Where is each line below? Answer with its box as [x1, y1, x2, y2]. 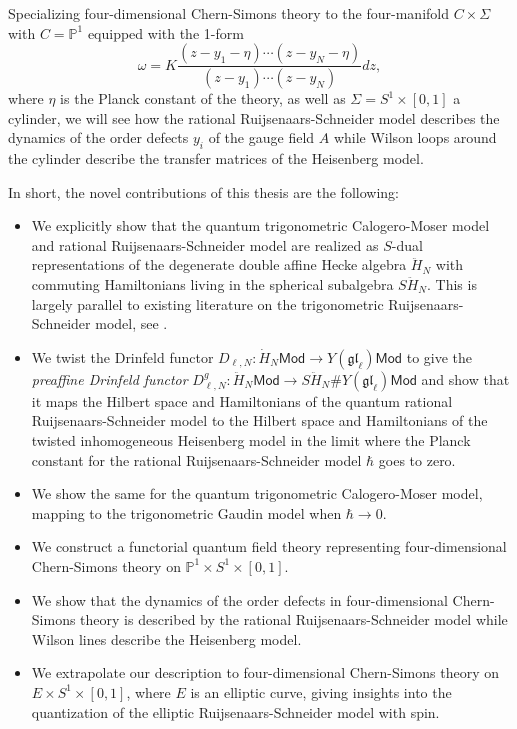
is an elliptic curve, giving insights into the [190, 681, 452, 702]
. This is [426, 274, 477, 295]
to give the [406, 346, 473, 367]
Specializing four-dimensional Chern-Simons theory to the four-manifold [8, 3, 449, 23]
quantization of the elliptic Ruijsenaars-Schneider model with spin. [31, 701, 440, 722]
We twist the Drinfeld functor [31, 346, 214, 367]
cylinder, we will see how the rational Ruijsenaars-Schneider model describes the [8, 107, 500, 128]
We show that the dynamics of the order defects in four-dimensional [31, 589, 448, 610]
